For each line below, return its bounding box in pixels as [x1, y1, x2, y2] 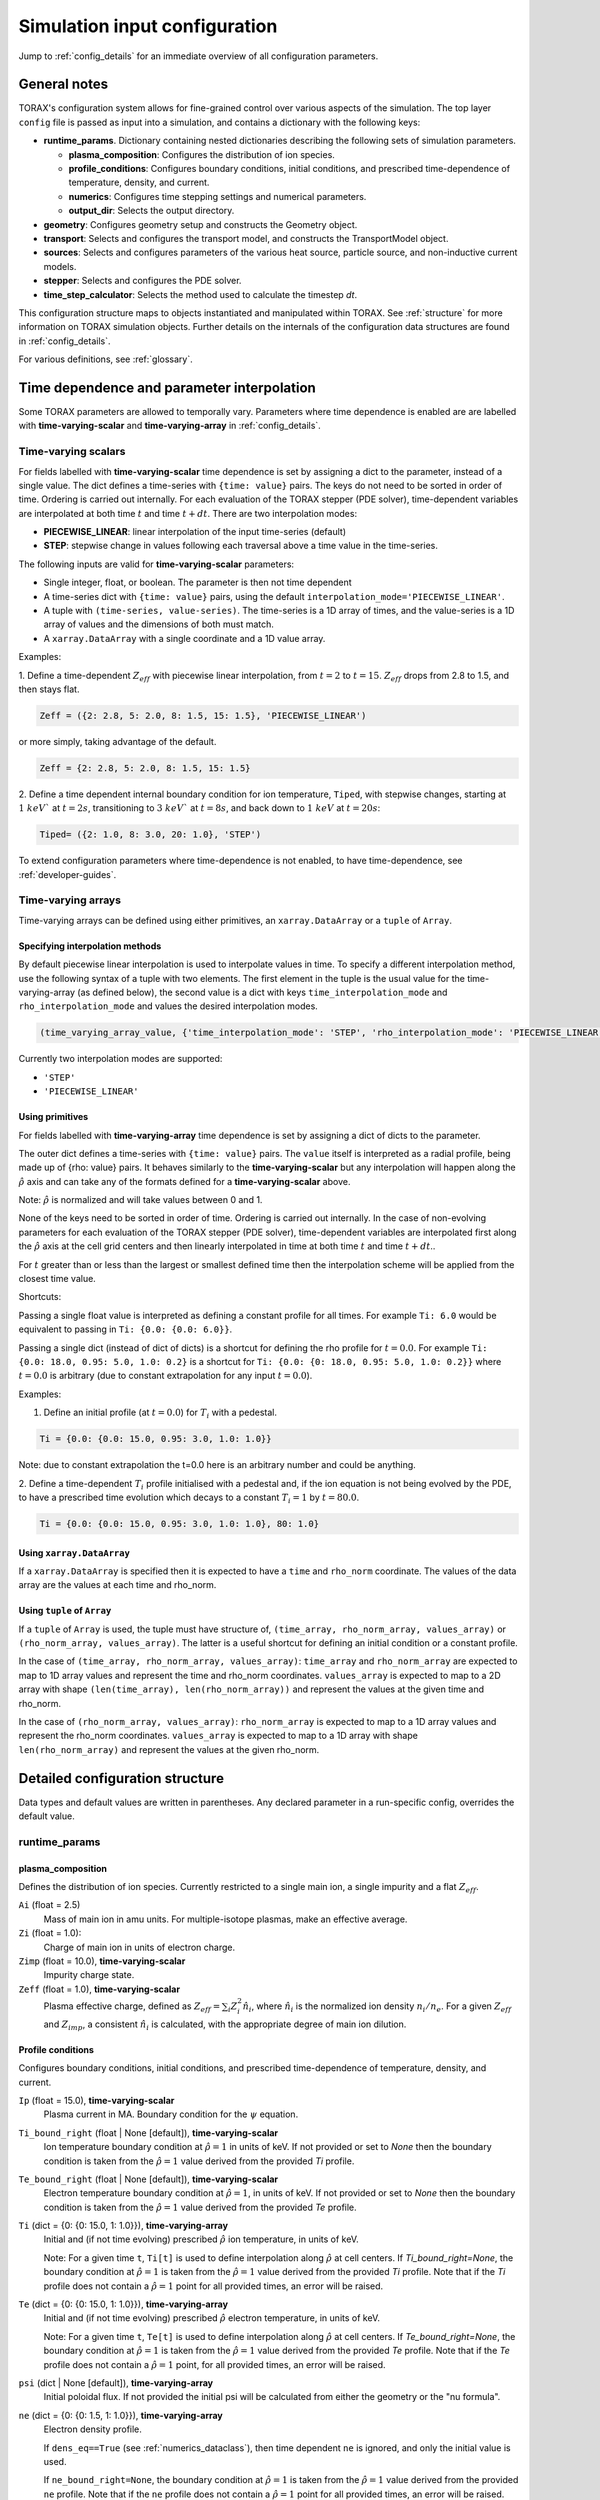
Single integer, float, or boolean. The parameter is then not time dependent [43, 576, 352, 589]
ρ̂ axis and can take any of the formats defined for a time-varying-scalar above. [18, 1175, 351, 1187]
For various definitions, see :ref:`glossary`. [18, 353, 194, 365]
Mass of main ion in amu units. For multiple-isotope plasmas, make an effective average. [43, 1913, 408, 1925]
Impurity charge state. [43, 1969, 135, 1981]
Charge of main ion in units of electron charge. [43, 1941, 236, 1953]
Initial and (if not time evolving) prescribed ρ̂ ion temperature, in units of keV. [43, 2233, 359, 2245]
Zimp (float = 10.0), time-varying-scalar [18, 1955, 186, 1967]
